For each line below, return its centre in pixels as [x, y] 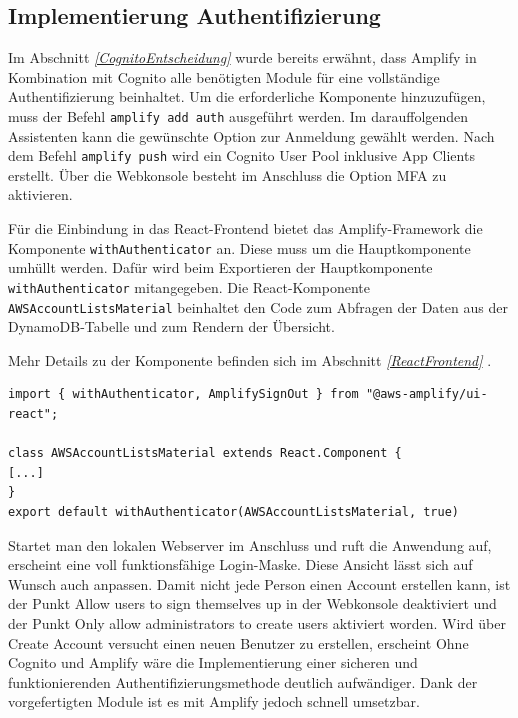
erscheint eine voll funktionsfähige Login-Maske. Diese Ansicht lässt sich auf [240, 564]
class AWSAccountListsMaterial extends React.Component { [205, 453]
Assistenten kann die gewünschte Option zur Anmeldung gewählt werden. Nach [251, 135]
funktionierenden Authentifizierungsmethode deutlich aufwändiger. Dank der [243, 681]
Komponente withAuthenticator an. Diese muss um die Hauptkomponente [239, 247]
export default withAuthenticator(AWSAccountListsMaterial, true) [234, 511]
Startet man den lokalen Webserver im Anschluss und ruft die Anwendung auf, [250, 544]
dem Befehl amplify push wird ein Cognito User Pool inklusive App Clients [241, 155]
